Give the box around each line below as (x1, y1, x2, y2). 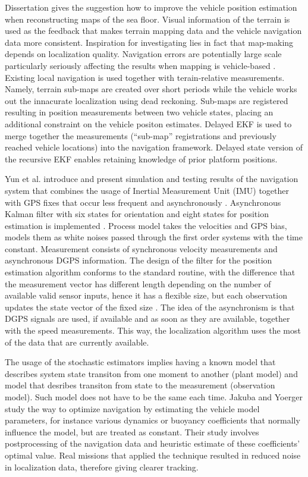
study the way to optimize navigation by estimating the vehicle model (5, 402, 260, 415)
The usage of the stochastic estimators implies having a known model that (5, 356, 276, 368)
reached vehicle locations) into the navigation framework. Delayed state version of (5, 141, 303, 153)
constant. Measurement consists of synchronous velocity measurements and (5, 242, 278, 255)
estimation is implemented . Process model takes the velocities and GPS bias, (5, 219, 287, 231)
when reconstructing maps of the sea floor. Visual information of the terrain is (5, 12, 290, 25)
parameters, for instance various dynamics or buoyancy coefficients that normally (5, 414, 300, 426)
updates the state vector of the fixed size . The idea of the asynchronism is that (5, 300, 295, 313)
